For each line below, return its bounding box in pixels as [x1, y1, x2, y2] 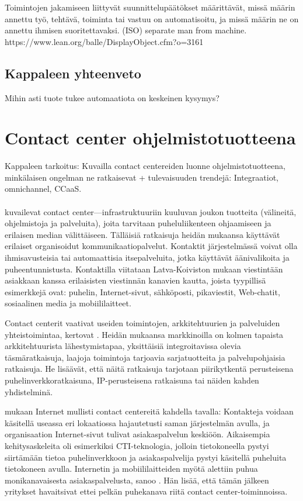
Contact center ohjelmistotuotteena [5, 126, 296, 150]
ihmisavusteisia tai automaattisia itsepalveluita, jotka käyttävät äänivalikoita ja [5, 251, 290, 264]
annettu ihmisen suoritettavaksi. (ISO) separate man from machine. [5, 24, 247, 36]
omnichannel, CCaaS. [5, 182, 82, 195]
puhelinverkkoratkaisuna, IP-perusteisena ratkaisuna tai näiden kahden [5, 374, 259, 386]
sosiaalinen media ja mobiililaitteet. [5, 297, 131, 309]
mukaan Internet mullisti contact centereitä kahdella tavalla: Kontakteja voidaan [5, 405, 294, 417]
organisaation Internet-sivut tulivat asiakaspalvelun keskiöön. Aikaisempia [5, 428, 270, 440]
